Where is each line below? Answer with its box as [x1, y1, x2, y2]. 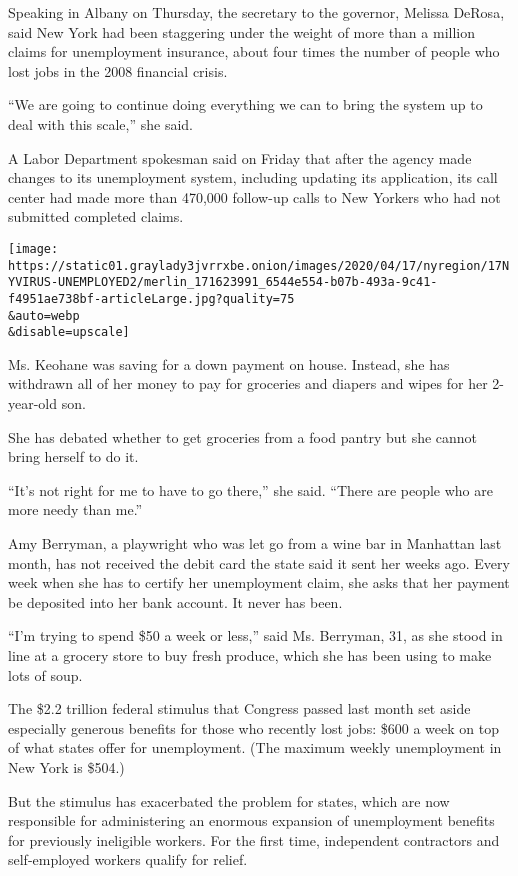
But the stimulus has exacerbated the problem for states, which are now [8, 790, 450, 811]
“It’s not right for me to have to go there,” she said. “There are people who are [8, 479, 493, 500]
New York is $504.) [8, 756, 125, 777]
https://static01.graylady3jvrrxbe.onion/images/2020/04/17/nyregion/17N [8, 258, 510, 273]
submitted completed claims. [8, 206, 184, 227]
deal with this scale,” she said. [8, 113, 194, 134]
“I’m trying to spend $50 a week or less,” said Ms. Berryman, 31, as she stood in [8, 625, 503, 646]
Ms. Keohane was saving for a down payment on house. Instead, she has [8, 353, 450, 374]
